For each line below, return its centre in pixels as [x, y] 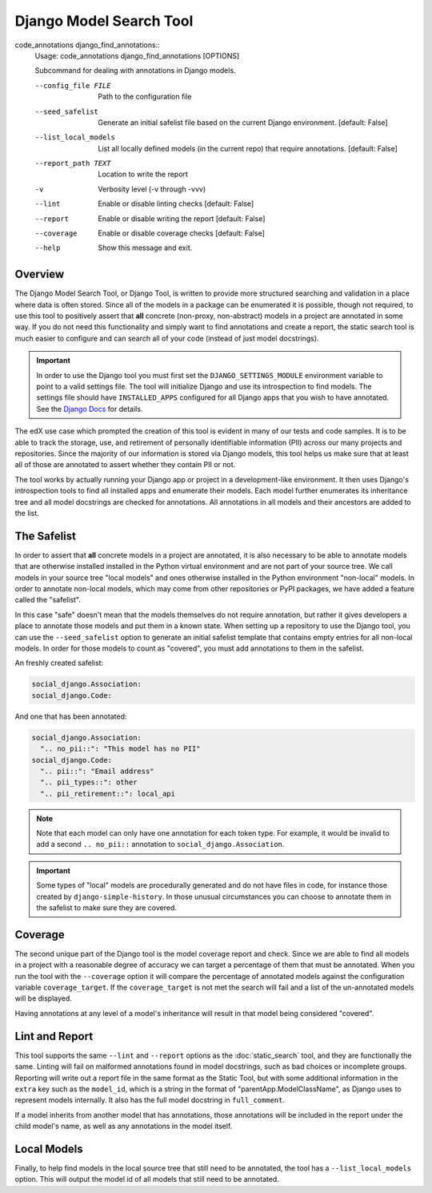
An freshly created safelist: [59, 663]
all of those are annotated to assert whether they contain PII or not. [125, 465]
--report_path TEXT [73, 163]
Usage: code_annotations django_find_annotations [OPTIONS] [137, 55]
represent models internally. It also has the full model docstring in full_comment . [150, 1100]
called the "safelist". [48, 600]
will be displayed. [43, 998]
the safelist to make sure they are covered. [107, 908]
